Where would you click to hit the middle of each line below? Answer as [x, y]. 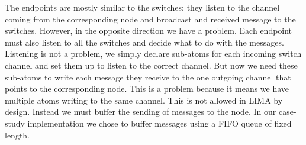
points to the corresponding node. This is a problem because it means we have [147, 88]
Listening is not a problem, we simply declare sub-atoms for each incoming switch [153, 54]
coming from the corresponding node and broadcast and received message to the [150, 19]
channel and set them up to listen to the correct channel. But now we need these [151, 65]
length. [17, 135]
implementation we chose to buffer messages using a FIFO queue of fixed [160, 123]
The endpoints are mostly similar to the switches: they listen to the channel [142, 7]
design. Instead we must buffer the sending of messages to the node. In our [141, 112]
